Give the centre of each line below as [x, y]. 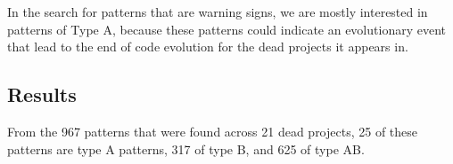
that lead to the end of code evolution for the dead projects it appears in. [208, 47]
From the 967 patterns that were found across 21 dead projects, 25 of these [213, 131]
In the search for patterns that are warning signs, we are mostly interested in [218, 12]
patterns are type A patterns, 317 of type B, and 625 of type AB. [186, 148]
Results [42, 94]
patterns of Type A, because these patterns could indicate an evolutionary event [226, 29]
